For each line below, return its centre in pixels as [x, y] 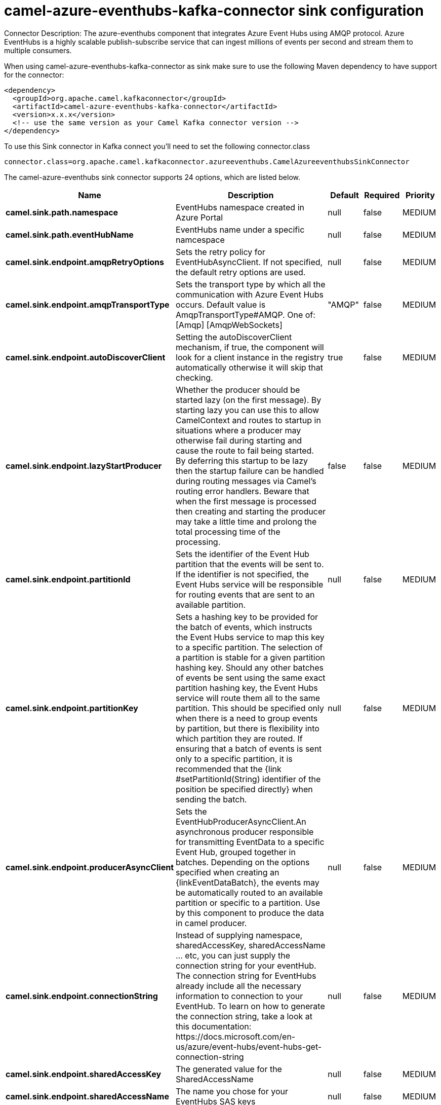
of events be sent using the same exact [251, 677]
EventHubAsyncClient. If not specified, [249, 262]
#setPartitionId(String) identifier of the [248, 779]
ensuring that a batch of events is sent [249, 748]
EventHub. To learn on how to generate [250, 1006]
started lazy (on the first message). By [249, 400]
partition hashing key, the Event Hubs [247, 688]
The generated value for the [229, 1069]
